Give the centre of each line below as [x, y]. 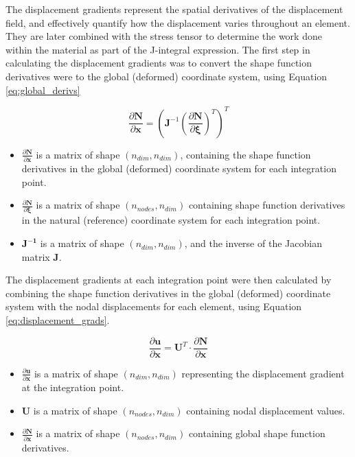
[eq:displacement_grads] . [58, 320]
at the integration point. [73, 387]
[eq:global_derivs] [43, 90]
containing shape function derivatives [267, 205]
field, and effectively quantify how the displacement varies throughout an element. [178, 22]
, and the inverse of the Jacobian [253, 243]
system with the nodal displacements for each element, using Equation [154, 306]
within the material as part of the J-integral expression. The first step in [158, 49]
